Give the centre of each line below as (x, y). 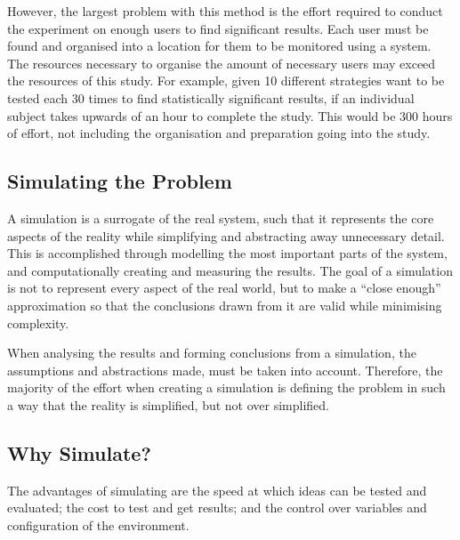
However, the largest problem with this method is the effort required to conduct (225, 11)
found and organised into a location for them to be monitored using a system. (219, 46)
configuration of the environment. (98, 524)
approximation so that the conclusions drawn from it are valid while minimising (225, 305)
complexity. (38, 322)
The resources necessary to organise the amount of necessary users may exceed (222, 63)
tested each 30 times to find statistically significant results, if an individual (211, 97)
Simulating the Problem (120, 181)
